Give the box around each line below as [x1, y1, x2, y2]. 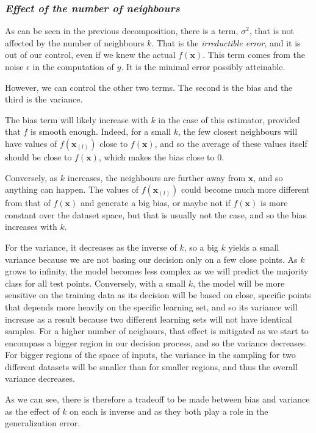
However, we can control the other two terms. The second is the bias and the [5, 81, 293, 93]
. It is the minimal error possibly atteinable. [121, 60, 285, 73]
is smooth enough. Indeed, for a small [30, 125, 171, 138]
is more [260, 196, 288, 209]
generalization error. [5, 417, 81, 429]
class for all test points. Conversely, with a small [5, 276, 186, 289]
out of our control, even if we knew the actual [5, 48, 176, 61]
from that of [5, 196, 51, 209]
